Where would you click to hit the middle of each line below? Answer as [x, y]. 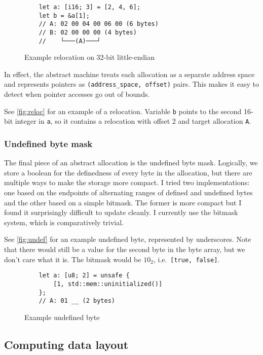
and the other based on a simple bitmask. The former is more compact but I [123, 202]
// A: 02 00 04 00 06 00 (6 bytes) [99, 24]
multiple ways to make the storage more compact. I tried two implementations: [127, 182]
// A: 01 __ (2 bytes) [77, 301]
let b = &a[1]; [64, 15]
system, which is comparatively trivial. [64, 222]
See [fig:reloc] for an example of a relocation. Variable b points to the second [123, 111]
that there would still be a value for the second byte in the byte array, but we [125, 249]
